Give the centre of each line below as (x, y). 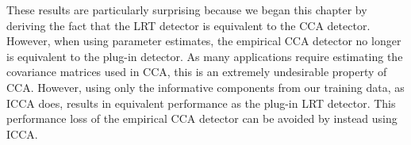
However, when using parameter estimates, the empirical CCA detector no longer (204, 41)
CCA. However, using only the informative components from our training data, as (205, 87)
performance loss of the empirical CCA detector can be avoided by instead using (202, 118)
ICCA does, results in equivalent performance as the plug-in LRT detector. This (201, 103)
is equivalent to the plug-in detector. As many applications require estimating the (205, 56)
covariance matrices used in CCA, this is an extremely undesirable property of (197, 72)
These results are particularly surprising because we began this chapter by (187, 10)
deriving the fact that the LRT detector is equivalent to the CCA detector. (188, 25)
